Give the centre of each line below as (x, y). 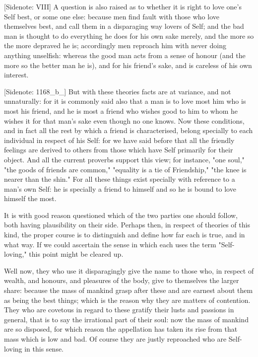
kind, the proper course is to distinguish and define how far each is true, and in (125, 235)
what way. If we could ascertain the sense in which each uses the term (110, 244)
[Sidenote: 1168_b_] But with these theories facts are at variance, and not (118, 91)
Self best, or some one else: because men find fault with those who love (112, 16)
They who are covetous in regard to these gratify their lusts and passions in (119, 310)
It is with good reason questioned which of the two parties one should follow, (121, 215)
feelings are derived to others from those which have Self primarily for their (119, 150)
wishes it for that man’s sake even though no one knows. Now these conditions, (124, 120)
